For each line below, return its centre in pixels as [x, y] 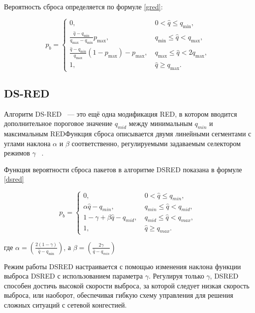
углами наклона [27, 143]
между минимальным [160, 123]
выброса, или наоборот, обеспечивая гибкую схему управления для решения [119, 295]
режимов [17, 153]
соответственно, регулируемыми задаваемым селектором [156, 143]
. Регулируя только [176, 276]
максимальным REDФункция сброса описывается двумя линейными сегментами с [128, 134]
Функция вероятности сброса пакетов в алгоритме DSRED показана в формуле [123, 169]
